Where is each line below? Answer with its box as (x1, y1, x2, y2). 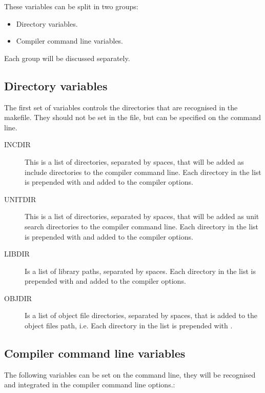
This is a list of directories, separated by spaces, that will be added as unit (25, 211, 259, 222)
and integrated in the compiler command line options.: (4, 379, 175, 390)
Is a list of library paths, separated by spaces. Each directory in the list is (25, 265, 256, 276)
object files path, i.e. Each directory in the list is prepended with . (25, 320, 233, 331)
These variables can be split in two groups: (4, 1, 138, 11)
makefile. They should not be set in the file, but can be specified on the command (4, 112, 261, 123)
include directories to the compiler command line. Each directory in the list (25, 166, 261, 177)
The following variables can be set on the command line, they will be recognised (4, 369, 256, 380)
